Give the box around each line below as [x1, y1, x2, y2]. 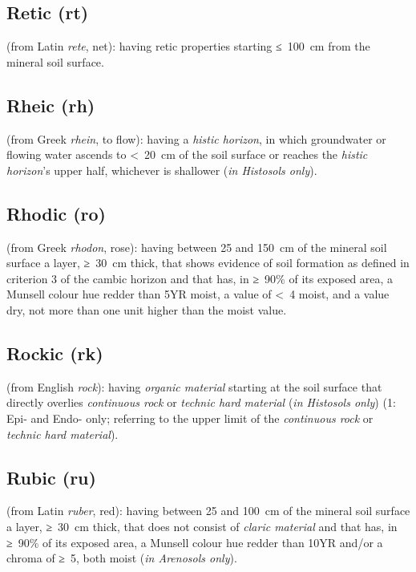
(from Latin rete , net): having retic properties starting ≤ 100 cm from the [6, 38, 370, 55]
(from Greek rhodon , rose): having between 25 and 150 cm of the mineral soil [6, 238, 387, 255]
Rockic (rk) [6, 340, 103, 365]
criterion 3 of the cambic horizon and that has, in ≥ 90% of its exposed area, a [6, 270, 394, 286]
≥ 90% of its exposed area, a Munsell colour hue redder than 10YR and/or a [6, 533, 383, 550]
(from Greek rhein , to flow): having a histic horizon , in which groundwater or [6, 130, 386, 147]
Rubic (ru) [6, 464, 96, 489]
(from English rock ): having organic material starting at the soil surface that [6, 378, 382, 395]
